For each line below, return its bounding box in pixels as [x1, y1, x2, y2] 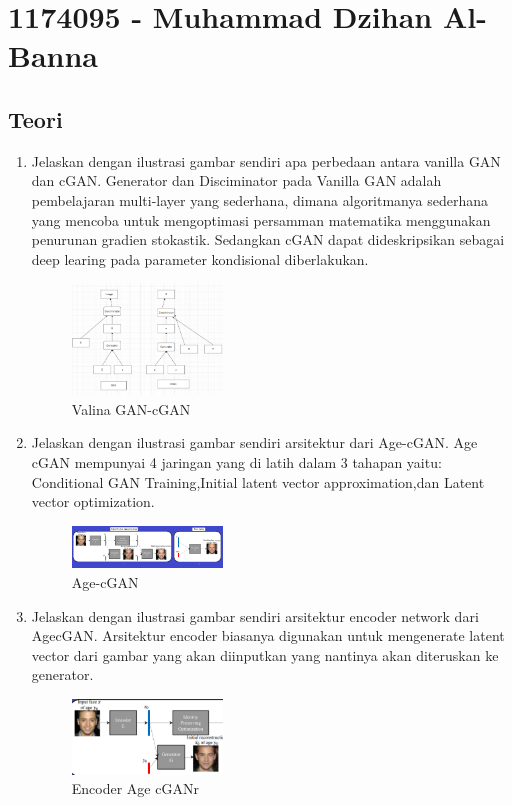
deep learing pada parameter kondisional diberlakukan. [31, 248, 369, 269]
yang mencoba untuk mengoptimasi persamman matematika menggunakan [31, 209, 491, 230]
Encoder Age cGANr [71, 778, 199, 799]
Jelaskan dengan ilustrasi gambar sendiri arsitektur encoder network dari [31, 605, 479, 626]
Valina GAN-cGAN [71, 398, 191, 419]
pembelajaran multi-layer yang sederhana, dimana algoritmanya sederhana [31, 189, 488, 210]
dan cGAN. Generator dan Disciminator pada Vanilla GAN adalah [31, 170, 442, 191]
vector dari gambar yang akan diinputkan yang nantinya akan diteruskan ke [31, 644, 499, 665]
